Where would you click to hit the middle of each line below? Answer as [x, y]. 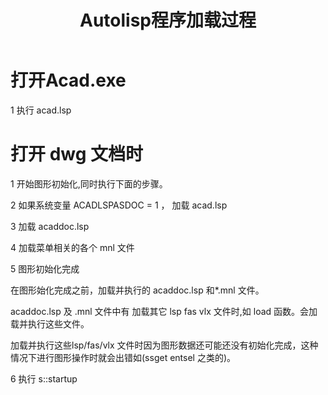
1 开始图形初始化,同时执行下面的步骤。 [89, 183]
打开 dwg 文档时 [77, 154]
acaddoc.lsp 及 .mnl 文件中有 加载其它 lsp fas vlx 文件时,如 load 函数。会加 [164, 311]
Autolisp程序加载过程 [168, 20]
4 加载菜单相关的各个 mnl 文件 [72, 247]
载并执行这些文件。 [50, 323]
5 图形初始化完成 [45, 268]
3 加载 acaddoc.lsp [50, 226]
